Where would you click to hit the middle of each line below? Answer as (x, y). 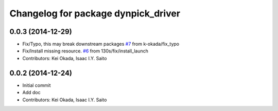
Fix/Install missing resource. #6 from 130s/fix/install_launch (85, 51)
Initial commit (37, 85)
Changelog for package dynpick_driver (95, 13)
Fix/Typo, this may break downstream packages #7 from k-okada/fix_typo (101, 44)
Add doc (31, 92)
